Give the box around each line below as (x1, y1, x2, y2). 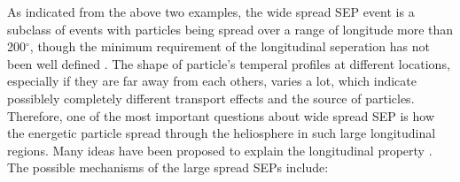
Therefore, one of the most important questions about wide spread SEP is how (7, 106, 435, 125)
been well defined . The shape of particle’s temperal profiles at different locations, (7, 54, 450, 72)
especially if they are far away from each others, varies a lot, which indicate (7, 72, 417, 90)
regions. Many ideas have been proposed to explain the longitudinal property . (7, 140, 433, 159)
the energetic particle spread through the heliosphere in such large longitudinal (7, 124, 436, 142)
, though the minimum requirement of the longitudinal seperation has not (29, 37, 430, 56)
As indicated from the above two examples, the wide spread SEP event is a (7, 3, 415, 20)
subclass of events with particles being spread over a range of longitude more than (7, 19, 454, 38)
